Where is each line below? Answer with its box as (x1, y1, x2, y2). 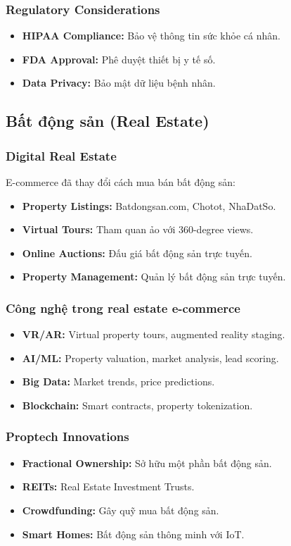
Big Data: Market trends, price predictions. (22, 374, 215, 389)
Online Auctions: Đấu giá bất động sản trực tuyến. (22, 245, 252, 260)
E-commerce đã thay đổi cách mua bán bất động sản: (6, 175, 235, 189)
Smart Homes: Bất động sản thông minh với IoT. (22, 526, 245, 541)
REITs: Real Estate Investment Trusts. (22, 479, 195, 494)
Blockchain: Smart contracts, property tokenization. (22, 397, 253, 412)
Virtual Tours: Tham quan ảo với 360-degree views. (22, 222, 254, 237)
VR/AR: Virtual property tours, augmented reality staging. (22, 327, 285, 342)
